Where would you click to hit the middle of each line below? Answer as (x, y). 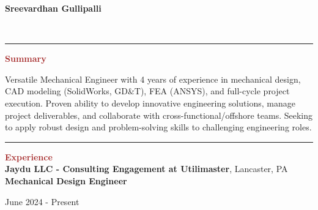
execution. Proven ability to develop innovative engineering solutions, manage (150, 103)
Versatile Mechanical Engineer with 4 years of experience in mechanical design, (153, 79)
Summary (26, 58)
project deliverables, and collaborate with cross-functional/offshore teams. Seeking (159, 115)
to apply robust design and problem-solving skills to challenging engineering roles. (158, 127)
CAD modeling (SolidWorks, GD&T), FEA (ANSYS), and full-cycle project (147, 91)
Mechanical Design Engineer (66, 180)
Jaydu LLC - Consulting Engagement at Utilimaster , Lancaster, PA (146, 169)
